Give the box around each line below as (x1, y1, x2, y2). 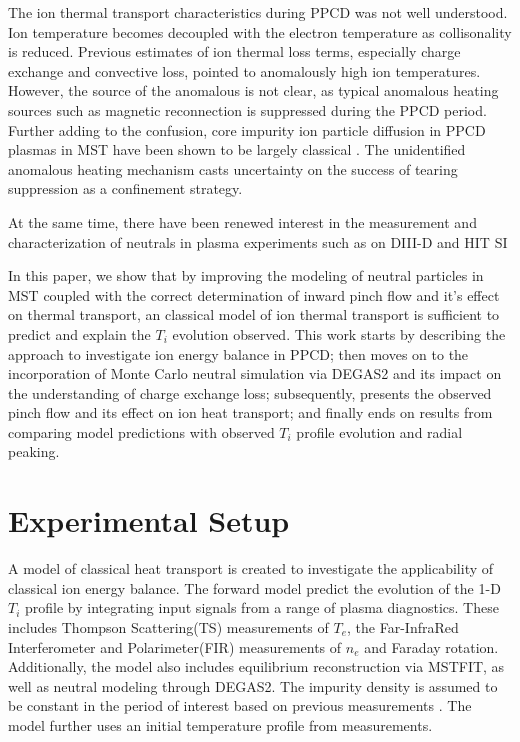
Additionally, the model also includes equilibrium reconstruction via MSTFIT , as (8, 656, 505, 677)
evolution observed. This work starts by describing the (172, 323, 506, 344)
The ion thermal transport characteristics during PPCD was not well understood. (8, 2, 508, 22)
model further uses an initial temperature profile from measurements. (8, 714, 433, 735)
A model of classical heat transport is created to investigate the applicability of (8, 558, 494, 579)
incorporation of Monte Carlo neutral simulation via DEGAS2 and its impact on (8, 363, 502, 384)
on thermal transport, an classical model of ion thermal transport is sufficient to (8, 304, 500, 325)
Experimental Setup (8, 500, 290, 541)
